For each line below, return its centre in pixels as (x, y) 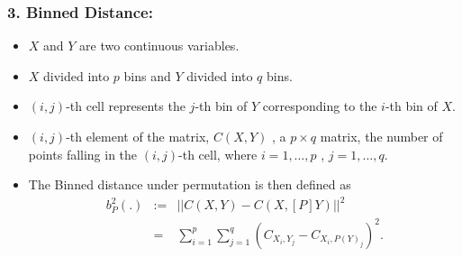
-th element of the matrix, (138, 136)
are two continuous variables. (159, 46)
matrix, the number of (381, 136)
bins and (147, 75)
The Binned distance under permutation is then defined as (190, 184)
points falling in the (83, 154)
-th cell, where (218, 154)
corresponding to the (320, 106)
